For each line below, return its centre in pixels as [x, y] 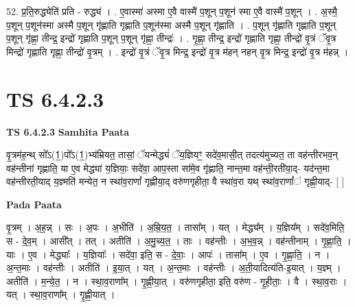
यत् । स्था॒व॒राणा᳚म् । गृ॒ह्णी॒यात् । [61, 294]
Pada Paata [34, 204]
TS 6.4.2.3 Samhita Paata [68, 131]
